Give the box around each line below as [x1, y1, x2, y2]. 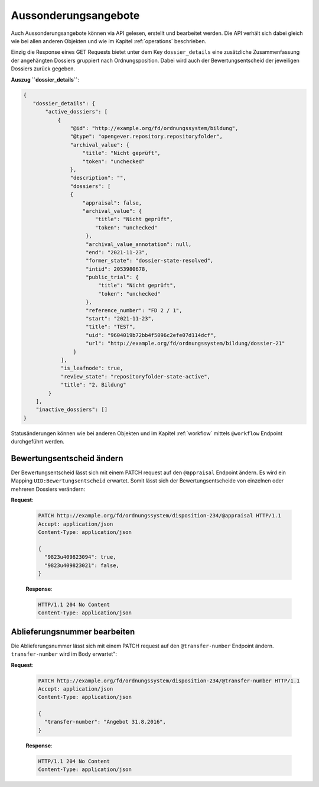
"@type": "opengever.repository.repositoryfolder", [70, 133, 223, 140]
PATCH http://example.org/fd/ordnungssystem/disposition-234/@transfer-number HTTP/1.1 [38, 677, 300, 684]
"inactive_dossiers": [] [35, 406, 108, 413]
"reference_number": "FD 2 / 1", [86, 307, 183, 313]
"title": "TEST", [86, 323, 136, 331]
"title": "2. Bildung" [60, 381, 126, 388]
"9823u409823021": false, [44, 562, 119, 569]
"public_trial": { [86, 274, 139, 281]
